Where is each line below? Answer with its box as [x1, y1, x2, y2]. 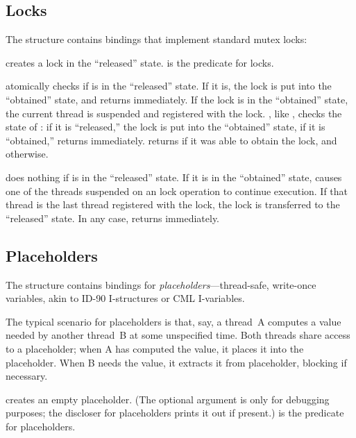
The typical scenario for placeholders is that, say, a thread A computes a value [6, 314, 341, 328]
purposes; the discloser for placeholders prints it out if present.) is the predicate [6, 405, 344, 420]
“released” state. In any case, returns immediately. [6, 210, 219, 225]
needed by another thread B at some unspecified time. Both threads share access [6, 328, 350, 342]
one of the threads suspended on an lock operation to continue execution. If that [6, 183, 348, 198]
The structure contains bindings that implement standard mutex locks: [6, 32, 307, 47]
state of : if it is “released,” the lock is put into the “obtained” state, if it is [6, 119, 325, 134]
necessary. [6, 369, 48, 383]
